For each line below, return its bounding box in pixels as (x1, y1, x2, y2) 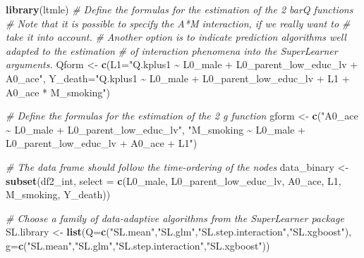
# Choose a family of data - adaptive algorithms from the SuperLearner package (6, 210, 344, 225)
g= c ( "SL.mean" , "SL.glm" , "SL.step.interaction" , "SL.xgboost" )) (6, 238, 270, 252)
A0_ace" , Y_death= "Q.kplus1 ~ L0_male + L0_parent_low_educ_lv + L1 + (6, 70, 350, 85)
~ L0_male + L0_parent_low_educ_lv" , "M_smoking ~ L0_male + (6, 122, 305, 136)
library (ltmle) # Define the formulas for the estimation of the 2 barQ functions (6, 2, 353, 16)
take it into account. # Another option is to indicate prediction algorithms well (6, 30, 346, 44)
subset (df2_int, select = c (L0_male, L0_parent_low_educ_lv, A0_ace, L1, (6, 173, 341, 188)
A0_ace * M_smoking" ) (6, 84, 111, 99)
